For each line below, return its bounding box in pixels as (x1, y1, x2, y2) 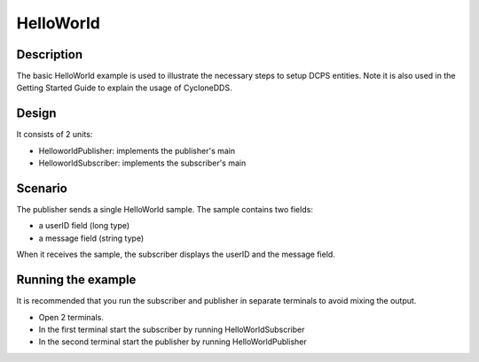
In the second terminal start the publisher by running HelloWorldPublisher (38, 336, 307, 347)
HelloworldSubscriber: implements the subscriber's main (38, 158, 247, 168)
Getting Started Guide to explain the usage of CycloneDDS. (16, 82, 232, 93)
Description (16, 47, 83, 62)
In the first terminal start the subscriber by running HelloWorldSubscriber (38, 324, 305, 335)
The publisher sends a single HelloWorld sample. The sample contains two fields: (16, 204, 314, 215)
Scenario (16, 181, 68, 196)
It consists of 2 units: (16, 129, 93, 140)
